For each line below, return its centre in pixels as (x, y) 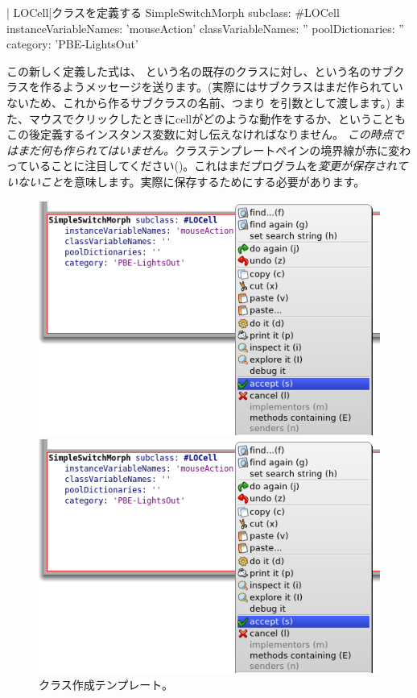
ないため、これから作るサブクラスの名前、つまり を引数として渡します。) (199, 102)
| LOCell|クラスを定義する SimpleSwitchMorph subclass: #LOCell (173, 12)
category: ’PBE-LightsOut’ (72, 44)
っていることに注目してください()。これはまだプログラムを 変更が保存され (202, 166)
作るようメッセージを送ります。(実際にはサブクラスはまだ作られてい (221, 87)
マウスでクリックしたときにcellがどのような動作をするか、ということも (217, 118)
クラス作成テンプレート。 (106, 684)
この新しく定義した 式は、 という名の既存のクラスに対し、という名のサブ (200, 71)
